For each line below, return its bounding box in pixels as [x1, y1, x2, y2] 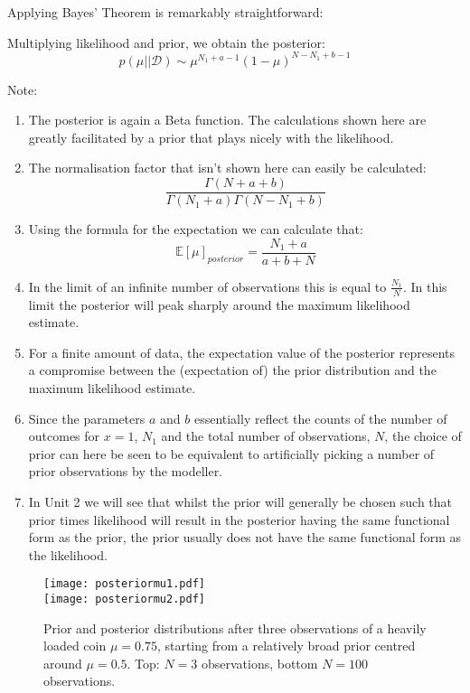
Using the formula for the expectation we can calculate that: [28, 220, 363, 239]
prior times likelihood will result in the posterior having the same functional [28, 510, 450, 529]
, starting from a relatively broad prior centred [156, 636, 416, 655]
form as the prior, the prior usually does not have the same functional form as [28, 528, 461, 547]
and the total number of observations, [161, 426, 371, 445]
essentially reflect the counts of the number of [193, 408, 447, 427]
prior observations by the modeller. [28, 462, 223, 481]
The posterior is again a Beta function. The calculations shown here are [28, 110, 427, 129]
